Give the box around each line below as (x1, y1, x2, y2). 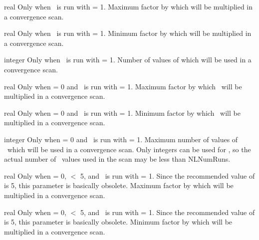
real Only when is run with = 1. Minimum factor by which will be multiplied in (4, 28, 252, 38)
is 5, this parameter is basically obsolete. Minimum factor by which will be (4, 217, 233, 227)
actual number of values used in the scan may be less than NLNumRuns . (4, 154, 231, 164)
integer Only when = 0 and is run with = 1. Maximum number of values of (4, 134, 238, 144)
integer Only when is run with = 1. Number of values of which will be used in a (4, 54, 252, 65)
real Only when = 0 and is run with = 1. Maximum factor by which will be (4, 81, 242, 91)
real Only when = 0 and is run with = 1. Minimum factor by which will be (4, 107, 241, 118)
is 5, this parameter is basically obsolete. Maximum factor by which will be (4, 180, 234, 191)
